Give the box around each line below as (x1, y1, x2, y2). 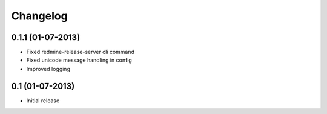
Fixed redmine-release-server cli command (26, 49, 135, 56)
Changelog (11, 9, 68, 22)
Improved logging (26, 65, 71, 72)
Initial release (26, 97, 60, 104)
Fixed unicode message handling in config (26, 56, 133, 64)
